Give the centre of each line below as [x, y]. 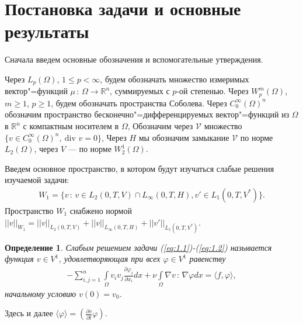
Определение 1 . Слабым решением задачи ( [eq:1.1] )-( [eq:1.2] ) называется [138, 247]
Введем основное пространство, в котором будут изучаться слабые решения [140, 168]
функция [19, 259]
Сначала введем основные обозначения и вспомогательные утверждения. [134, 59]
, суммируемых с [140, 91]
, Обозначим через [160, 126]
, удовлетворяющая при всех [109, 259]
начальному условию [41, 293]
